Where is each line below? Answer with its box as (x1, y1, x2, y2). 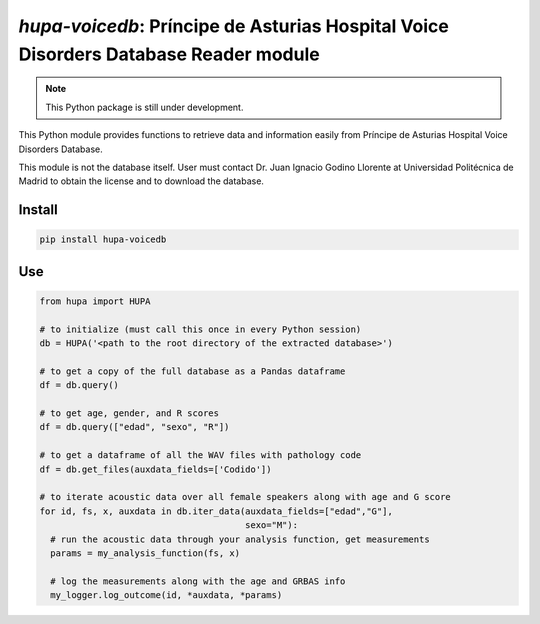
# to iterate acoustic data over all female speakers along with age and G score (39, 491, 452, 503)
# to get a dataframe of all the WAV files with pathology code (39, 450, 362, 461)
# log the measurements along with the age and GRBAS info (50, 575, 346, 587)
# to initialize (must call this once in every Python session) (39, 323, 362, 335)
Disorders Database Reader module (18, 43, 320, 65)
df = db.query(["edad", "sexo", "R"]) (39, 421, 230, 433)
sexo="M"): (245, 520, 299, 531)
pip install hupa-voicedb (39, 234, 167, 245)
